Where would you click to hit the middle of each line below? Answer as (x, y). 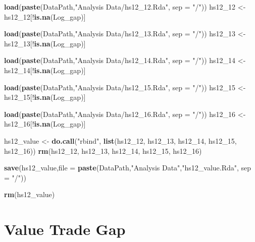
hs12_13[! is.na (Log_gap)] (45, 43)
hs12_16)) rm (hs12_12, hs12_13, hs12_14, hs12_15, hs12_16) (103, 150)
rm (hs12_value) (30, 194)
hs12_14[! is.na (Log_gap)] (45, 70)
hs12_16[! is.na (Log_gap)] (45, 124)
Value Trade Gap (65, 229)
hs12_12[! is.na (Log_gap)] (45, 16)
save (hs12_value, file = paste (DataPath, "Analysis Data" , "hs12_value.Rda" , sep (128, 168)
